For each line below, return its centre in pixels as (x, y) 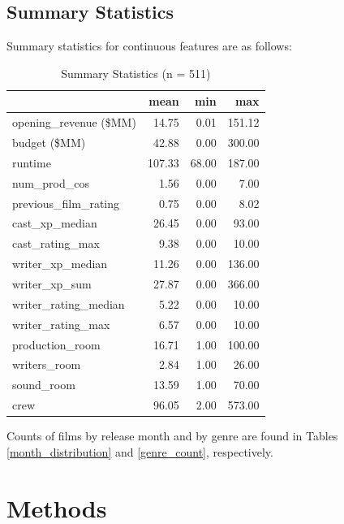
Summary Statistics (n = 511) (136, 73)
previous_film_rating (66, 203)
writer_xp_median (60, 264)
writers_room (47, 364)
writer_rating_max (61, 324)
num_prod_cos (51, 182)
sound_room (44, 385)
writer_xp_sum (52, 283)
